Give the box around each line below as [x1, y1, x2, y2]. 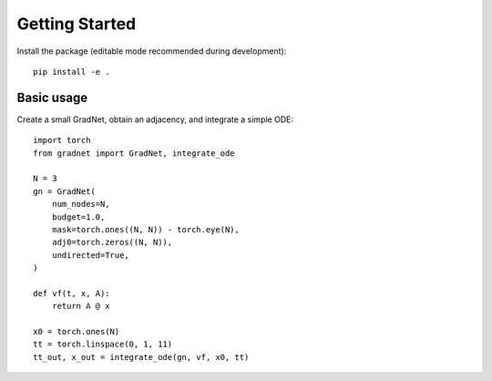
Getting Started [16, 14, 137, 34]
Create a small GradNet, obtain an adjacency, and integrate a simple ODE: [16, 114, 293, 125]
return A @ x [51, 301, 110, 312]
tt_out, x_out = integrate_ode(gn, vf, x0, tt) [33, 352, 250, 362]
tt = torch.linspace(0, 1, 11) [33, 339, 173, 350]
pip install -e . [33, 67, 110, 77]
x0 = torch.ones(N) [33, 326, 120, 337]
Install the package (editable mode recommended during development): [16, 46, 287, 57]
